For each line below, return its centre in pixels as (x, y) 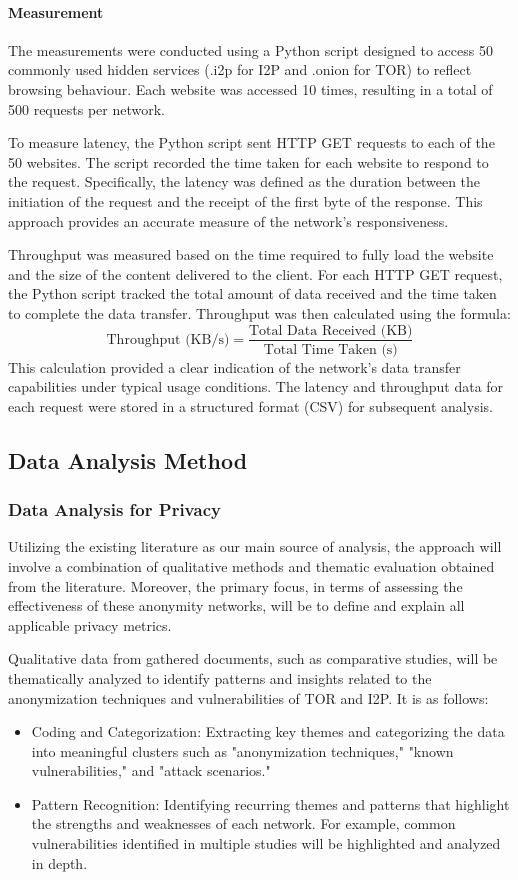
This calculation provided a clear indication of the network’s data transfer (234, 366)
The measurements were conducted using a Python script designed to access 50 (250, 49)
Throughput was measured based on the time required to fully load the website (251, 254)
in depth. (59, 862)
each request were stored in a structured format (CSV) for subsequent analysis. (250, 405)
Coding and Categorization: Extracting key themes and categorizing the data (268, 731)
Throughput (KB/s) (168, 339)
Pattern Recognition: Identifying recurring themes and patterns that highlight (270, 803)
